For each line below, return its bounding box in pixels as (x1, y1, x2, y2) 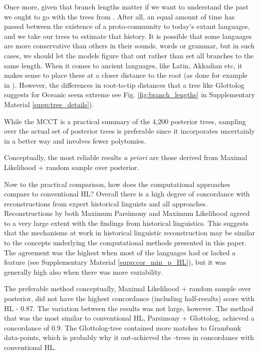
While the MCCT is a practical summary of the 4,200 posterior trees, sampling (4, 116, 246, 126)
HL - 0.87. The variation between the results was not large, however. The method (4, 303, 254, 313)
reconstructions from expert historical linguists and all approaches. (4, 198, 208, 208)
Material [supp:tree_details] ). (4, 99, 94, 109)
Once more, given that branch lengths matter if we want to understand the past (4, 1, 249, 11)
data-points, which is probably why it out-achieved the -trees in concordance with (4, 332, 254, 343)
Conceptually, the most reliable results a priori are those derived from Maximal (4, 152, 248, 163)
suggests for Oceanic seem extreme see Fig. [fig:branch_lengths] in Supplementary (4, 89, 255, 100)
